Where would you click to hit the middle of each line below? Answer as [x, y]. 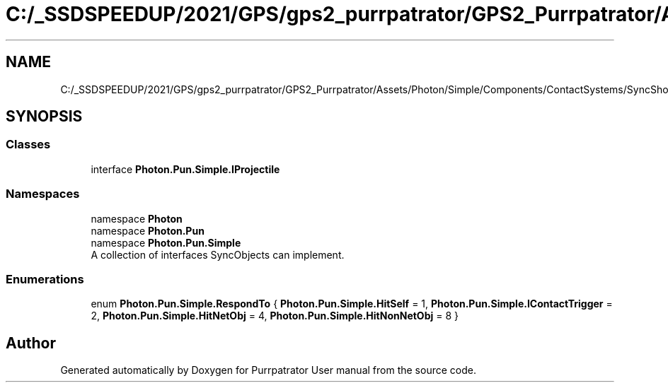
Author [31, 343]
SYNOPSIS [44, 117]
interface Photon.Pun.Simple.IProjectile [185, 169]
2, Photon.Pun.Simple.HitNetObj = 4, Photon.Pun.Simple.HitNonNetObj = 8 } [275, 316]
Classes [28, 145]
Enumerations [45, 279]
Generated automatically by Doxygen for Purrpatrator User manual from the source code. [268, 370]
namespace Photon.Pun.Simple [166, 242]
